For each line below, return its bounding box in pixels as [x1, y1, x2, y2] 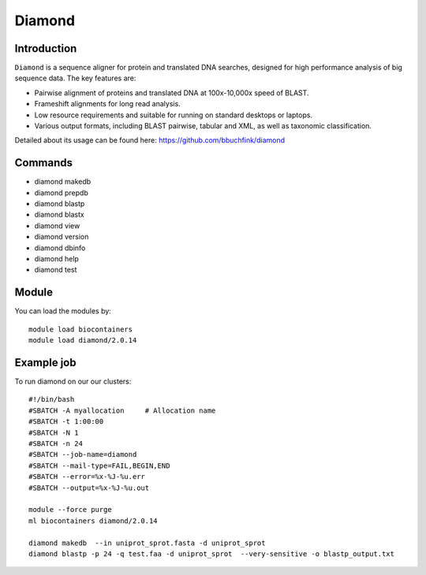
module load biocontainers [28, 325, 133, 334]
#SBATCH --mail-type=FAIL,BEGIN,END [28, 461, 170, 470]
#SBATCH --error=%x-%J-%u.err [28, 473, 146, 481]
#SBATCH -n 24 [28, 439, 83, 448]
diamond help [34, 254, 79, 264]
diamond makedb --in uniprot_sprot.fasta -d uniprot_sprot [28, 538, 266, 547]
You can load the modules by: [14, 306, 112, 316]
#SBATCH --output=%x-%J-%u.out [28, 483, 150, 492]
